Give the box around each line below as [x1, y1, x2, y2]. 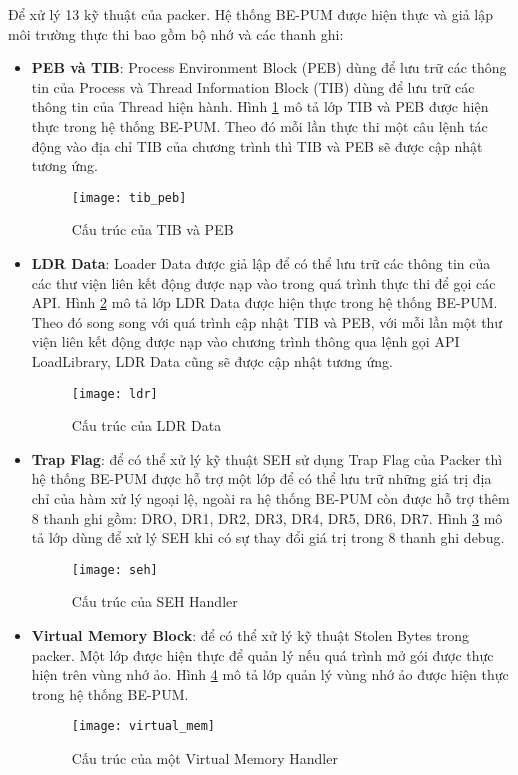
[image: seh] [71, 562, 158, 577]
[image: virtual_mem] [71, 719, 215, 734]
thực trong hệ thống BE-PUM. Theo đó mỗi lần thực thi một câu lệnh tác [31, 115, 488, 136]
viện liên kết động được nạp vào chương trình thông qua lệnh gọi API [31, 331, 460, 352]
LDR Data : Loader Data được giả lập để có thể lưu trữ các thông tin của [31, 253, 491, 273]
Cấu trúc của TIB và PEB [71, 219, 234, 240]
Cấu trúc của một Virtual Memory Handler [71, 748, 338, 769]
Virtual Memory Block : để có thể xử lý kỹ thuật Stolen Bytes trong [31, 625, 469, 646]
